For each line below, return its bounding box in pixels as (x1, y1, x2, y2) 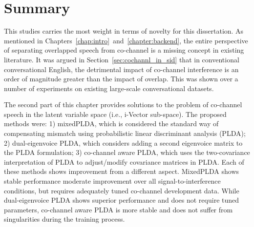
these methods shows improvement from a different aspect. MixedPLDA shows (4, 166, 239, 176)
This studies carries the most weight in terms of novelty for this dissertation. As (4, 26, 244, 36)
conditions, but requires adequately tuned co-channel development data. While (4, 185, 239, 195)
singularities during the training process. (4, 214, 125, 224)
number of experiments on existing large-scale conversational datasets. (4, 83, 214, 93)
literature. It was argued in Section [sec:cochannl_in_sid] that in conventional (4, 54, 239, 64)
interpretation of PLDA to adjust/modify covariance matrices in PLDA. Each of (4, 156, 244, 167)
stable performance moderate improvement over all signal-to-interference (4, 176, 221, 186)
